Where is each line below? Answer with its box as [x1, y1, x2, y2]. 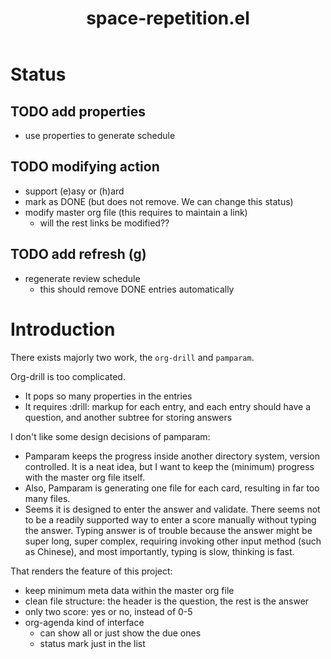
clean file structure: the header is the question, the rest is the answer [24, 595, 310, 607]
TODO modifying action [10, 158, 160, 176]
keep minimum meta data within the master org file [24, 584, 235, 596]
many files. [24, 492, 71, 504]
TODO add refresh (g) [10, 246, 147, 263]
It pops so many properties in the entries [24, 390, 193, 402]
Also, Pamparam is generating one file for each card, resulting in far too [24, 482, 320, 494]
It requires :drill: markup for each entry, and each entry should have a [24, 400, 312, 412]
